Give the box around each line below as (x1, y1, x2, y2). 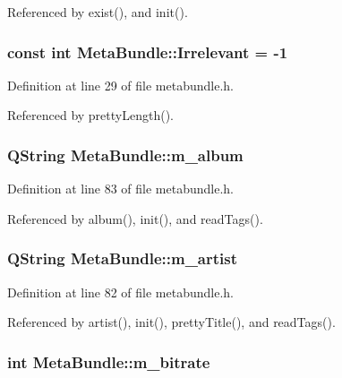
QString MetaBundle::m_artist (7, 247, 238, 270)
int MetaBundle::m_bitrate (7, 350, 210, 373)
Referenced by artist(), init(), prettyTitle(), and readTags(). (7, 313, 336, 331)
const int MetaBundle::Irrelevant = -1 (7, 40, 288, 63)
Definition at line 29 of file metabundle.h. (7, 75, 235, 94)
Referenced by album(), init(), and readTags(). (7, 209, 263, 228)
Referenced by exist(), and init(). (7, 3, 188, 21)
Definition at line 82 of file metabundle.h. (7, 282, 235, 301)
